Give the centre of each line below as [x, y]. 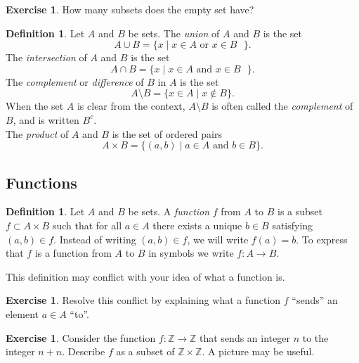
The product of [37, 133]
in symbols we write [191, 253]
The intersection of [46, 57]
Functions [41, 182]
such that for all [87, 225]
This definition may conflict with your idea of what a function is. [145, 276]
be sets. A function [169, 211]
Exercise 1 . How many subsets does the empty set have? [130, 9]
